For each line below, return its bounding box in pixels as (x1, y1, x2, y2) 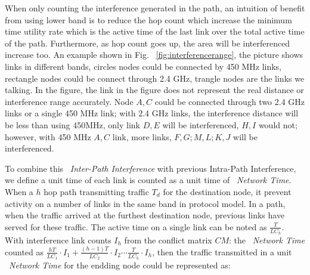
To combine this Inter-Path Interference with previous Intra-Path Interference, (5, 162, 296, 174)
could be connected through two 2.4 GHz (154, 95, 305, 107)
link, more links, (112, 130, 172, 143)
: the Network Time (228, 233, 305, 246)
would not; (258, 118, 297, 131)
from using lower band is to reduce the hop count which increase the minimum (5, 13, 292, 26)
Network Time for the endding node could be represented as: (9, 259, 231, 271)
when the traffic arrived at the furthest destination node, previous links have (5, 209, 285, 221)
